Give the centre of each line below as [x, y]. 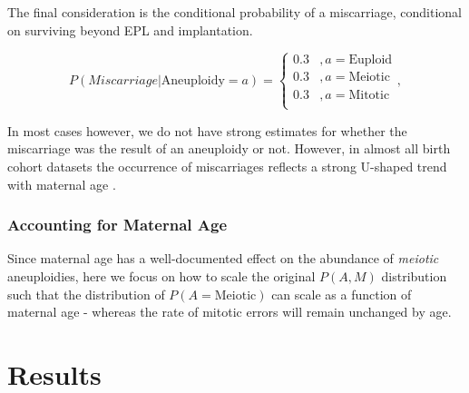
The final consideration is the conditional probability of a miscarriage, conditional [234, 12]
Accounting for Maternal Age [117, 225]
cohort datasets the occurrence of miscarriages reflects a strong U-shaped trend [227, 166]
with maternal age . [62, 184]
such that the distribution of [86, 294]
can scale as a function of [342, 294]
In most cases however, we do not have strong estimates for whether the [207, 130]
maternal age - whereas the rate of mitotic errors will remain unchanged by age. [230, 312]
